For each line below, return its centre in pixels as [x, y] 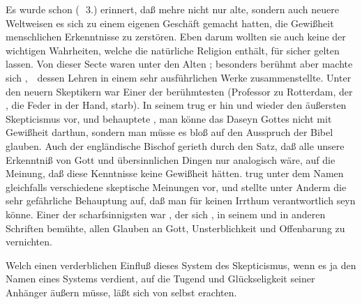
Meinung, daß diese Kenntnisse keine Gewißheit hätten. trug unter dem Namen [175, 173]
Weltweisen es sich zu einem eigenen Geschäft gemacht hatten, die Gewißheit [170, 23]
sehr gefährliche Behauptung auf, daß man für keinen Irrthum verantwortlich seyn [181, 200]
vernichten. [29, 242]
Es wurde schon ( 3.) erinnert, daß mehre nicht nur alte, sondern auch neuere [172, 9]
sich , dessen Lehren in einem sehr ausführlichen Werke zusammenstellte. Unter [179, 77]
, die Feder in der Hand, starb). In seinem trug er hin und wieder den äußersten [176, 105]
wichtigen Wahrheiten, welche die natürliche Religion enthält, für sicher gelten [173, 50]
